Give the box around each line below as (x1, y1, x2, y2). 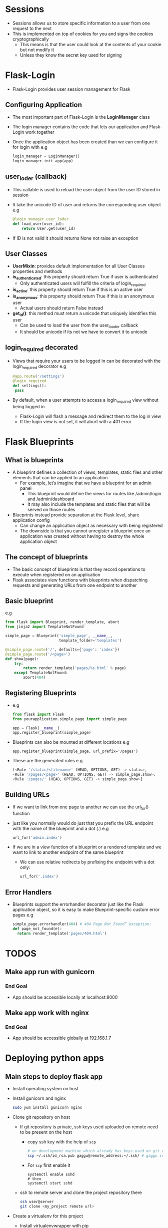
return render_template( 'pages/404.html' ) (17, 931, 107, 936)
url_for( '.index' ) (19, 874, 58, 879)
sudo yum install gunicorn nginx (12, 1105, 82, 1110)
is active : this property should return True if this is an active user (12, 286, 143, 294)
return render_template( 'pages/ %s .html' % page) (23, 666, 126, 671)
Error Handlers (5, 888, 52, 896)
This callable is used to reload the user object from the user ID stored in (12, 187, 160, 193)
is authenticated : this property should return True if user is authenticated (12, 273, 158, 281)
